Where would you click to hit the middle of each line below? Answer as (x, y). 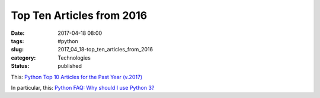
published (70, 66)
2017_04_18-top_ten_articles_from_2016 (105, 50)
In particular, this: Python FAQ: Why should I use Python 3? (83, 87)
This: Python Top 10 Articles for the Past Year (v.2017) (77, 77)
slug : (17, 50)
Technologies (74, 58)
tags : (17, 41)
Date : (18, 33)
